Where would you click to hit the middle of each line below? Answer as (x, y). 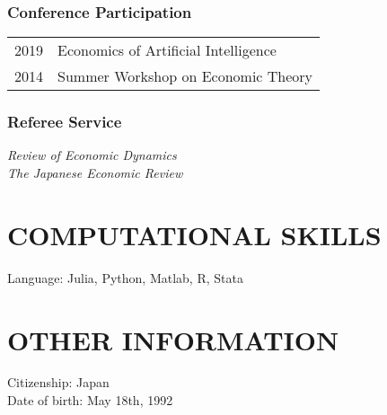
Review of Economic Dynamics (92, 155)
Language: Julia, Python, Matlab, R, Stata (125, 277)
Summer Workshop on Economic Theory (185, 76)
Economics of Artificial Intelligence (167, 50)
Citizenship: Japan (58, 382)
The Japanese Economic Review (95, 173)
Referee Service (65, 122)
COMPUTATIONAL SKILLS (194, 234)
